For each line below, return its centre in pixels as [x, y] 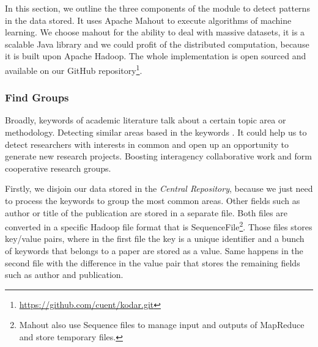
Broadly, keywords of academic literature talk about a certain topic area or [146, 120]
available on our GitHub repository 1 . [74, 69]
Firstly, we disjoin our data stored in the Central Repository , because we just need [159, 188]
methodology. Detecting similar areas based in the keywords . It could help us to [156, 132]
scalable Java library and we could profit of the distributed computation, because [157, 44]
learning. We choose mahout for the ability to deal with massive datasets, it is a [155, 32]
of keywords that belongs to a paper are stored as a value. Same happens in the [154, 251]
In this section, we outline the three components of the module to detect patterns [157, 8]
